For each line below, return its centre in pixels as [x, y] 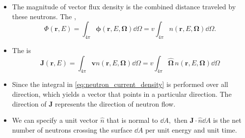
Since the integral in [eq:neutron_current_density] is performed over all [120, 84]
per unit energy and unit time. [191, 129]
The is [21, 50]
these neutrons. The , [44, 16]
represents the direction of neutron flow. [115, 103]
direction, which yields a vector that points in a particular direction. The [122, 94]
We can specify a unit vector [55, 120]
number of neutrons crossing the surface [72, 129]
